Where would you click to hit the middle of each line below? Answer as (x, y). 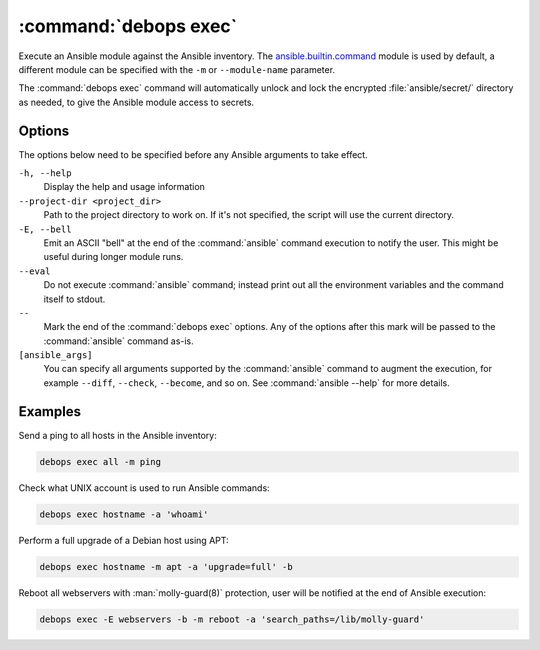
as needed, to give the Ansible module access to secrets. (136, 102)
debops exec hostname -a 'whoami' (124, 514)
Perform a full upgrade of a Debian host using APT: (123, 540)
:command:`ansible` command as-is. (118, 341)
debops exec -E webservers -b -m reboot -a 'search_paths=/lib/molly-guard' (232, 619)
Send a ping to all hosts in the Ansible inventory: (117, 435)
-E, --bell (45, 229)
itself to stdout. (74, 299)
